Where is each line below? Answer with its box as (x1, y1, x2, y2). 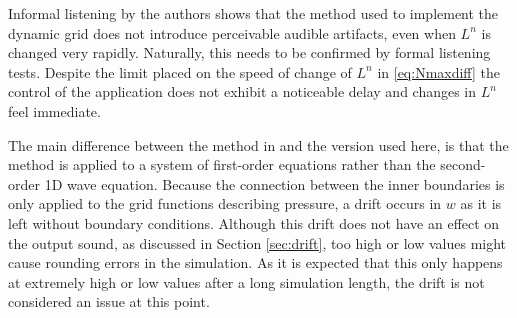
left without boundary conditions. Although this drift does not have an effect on (8, 212, 500, 233)
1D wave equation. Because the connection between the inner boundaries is (44, 173, 505, 194)
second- (440, 154, 486, 175)
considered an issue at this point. (8, 291, 210, 312)
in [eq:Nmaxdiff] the (377, 61, 500, 82)
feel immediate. (8, 100, 101, 121)
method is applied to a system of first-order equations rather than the (8, 154, 436, 175)
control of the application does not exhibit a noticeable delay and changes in (8, 81, 477, 102)
